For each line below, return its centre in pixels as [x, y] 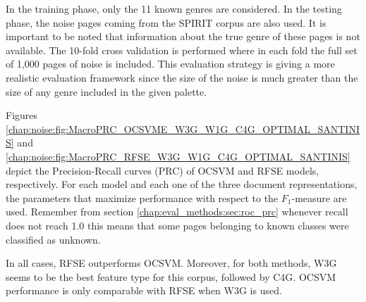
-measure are [319, 197]
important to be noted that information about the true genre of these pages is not [183, 36]
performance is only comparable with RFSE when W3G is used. [144, 290]
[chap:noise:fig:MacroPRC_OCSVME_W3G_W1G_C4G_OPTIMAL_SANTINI [183, 128]
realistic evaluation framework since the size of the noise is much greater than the [182, 77]
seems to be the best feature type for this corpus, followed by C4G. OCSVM [171, 276]
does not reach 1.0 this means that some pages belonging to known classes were [177, 225]
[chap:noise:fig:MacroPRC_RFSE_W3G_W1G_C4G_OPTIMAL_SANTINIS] [178, 156]
